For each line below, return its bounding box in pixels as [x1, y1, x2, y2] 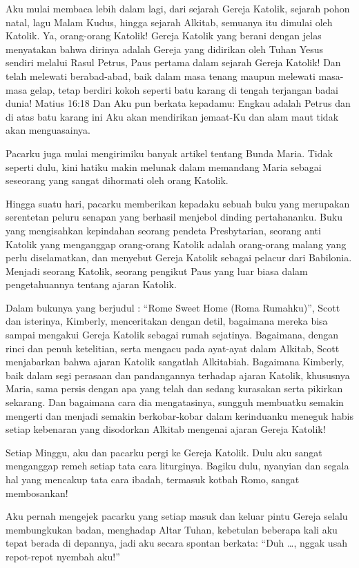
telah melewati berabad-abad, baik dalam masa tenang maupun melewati [6, 68, 316, 83]
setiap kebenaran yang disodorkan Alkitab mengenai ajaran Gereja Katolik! [6, 422, 326, 436]
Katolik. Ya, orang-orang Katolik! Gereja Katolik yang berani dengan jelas [6, 28, 322, 43]
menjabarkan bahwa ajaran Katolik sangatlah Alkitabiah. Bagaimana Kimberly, [6, 354, 345, 369]
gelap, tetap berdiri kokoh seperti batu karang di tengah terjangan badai [30, 82, 338, 97]
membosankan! [6, 485, 68, 500]
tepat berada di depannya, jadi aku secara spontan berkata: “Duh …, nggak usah [6, 536, 347, 550]
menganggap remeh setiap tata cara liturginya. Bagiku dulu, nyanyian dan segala [6, 458, 349, 473]
